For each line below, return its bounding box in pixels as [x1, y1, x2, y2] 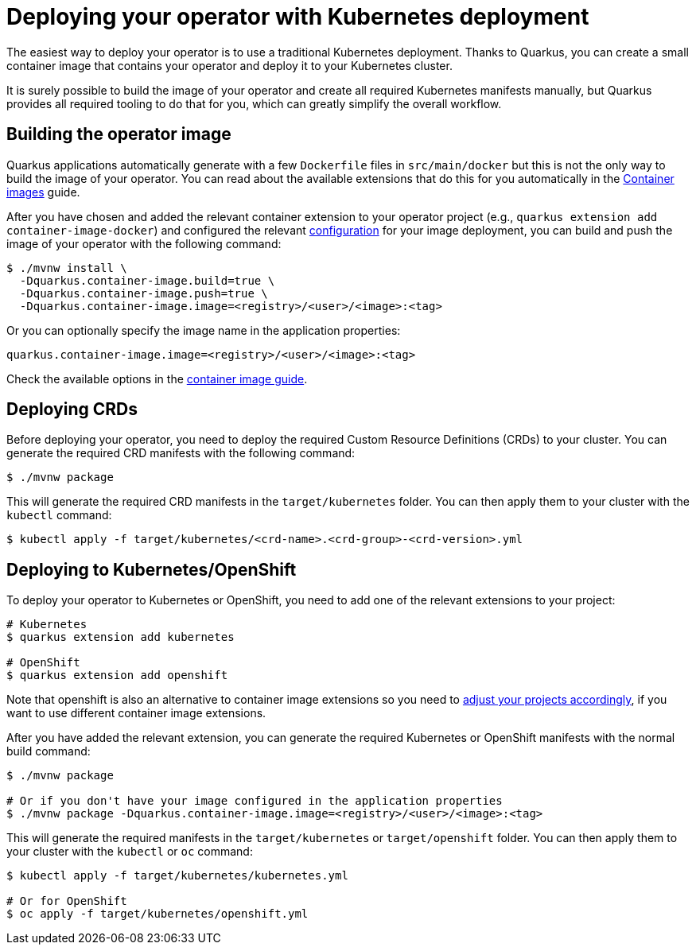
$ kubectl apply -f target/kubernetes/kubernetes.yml [6, 869, 348, 883]
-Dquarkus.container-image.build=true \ [19, 274, 275, 287]
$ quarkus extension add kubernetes [6, 631, 235, 644]
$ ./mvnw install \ [6, 261, 127, 274]
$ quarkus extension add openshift [6, 669, 228, 682]
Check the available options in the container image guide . [6, 371, 308, 386]
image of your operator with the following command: [6, 236, 282, 250]
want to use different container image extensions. [6, 706, 266, 720]
